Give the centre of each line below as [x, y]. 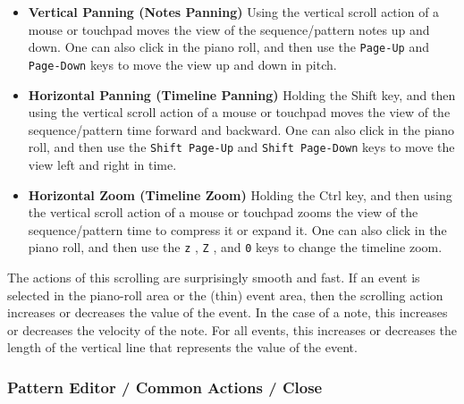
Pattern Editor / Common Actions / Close [165, 387]
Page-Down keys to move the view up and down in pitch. [182, 64]
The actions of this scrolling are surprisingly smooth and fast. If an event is [214, 277]
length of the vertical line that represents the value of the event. [182, 347]
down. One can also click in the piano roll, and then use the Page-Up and [228, 47]
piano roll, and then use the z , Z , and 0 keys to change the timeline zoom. [235, 247]
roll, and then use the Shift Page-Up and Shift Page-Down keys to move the [241, 147]
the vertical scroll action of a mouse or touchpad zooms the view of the [223, 212]
